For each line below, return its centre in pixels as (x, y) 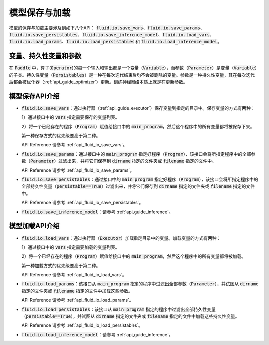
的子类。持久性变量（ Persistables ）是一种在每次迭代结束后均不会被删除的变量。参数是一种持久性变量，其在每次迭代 (132, 75)
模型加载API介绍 (34, 226)
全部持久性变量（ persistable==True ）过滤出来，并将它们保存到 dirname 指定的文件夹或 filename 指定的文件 (138, 186)
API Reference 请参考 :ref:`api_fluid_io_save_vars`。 (74, 145)
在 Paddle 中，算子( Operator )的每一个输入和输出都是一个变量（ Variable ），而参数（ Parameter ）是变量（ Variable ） (133, 68)
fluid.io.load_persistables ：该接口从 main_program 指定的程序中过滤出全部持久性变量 (119, 309)
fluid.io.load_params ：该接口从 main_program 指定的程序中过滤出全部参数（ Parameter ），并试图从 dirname (140, 284)
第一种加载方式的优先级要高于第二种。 (61, 265)
